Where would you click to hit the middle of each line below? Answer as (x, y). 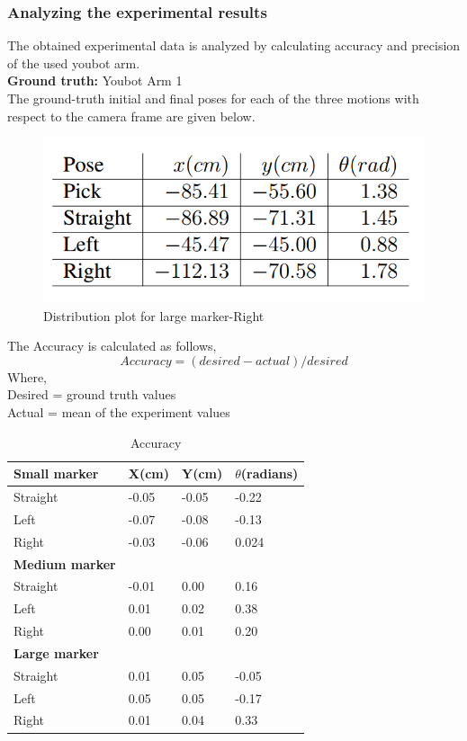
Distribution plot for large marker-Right (154, 315)
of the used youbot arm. (74, 62)
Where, (27, 376)
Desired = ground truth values (92, 394)
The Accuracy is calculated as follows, (112, 346)
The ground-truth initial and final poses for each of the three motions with (213, 98)
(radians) (269, 473)
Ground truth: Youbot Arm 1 (95, 80)
